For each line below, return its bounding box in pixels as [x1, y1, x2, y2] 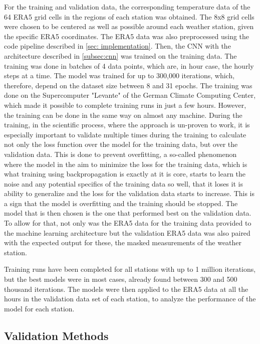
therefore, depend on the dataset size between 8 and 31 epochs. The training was [4, 80, 252, 90]
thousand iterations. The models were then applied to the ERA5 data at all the [4, 283, 248, 294]
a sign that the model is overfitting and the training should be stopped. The [4, 198, 238, 208]
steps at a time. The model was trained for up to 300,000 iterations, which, [4, 70, 235, 81]
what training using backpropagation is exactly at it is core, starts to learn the [4, 168, 246, 179]
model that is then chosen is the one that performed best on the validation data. [4, 208, 251, 218]
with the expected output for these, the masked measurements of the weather [4, 237, 242, 248]
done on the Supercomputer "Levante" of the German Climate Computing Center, [4, 90, 256, 100]
